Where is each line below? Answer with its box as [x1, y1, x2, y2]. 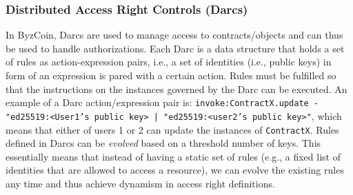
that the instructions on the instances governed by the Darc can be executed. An [6, 81, 347, 96]
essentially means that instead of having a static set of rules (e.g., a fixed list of [6, 149, 341, 163]
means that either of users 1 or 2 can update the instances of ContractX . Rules [6, 122, 339, 136]
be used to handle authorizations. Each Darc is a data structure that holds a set [6, 41, 345, 55]
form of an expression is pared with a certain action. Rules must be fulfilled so [6, 68, 336, 82]
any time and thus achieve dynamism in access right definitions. [6, 176, 275, 190]
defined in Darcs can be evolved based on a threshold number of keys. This [6, 136, 321, 150]
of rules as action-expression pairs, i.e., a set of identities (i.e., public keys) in [6, 54, 332, 69]
